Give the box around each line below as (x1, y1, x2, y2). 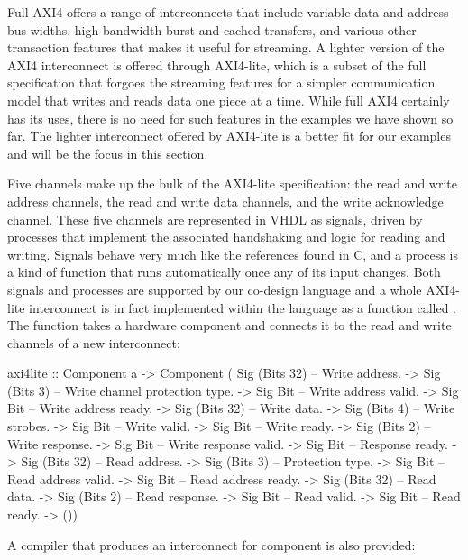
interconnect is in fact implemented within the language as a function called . (29, 298, 456, 317)
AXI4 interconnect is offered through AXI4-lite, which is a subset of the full (7, 55, 427, 74)
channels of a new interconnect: (7, 333, 180, 352)
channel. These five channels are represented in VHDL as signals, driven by (7, 209, 423, 228)
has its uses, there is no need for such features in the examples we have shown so (7, 108, 454, 127)
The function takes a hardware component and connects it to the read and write (7, 316, 452, 335)
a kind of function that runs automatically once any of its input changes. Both (7, 262, 441, 281)
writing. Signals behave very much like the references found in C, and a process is (7, 244, 458, 263)
